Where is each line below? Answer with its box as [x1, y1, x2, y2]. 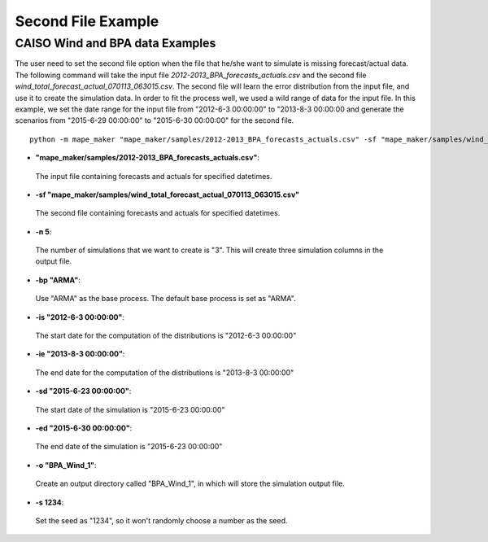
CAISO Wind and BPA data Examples [15, 36, 216, 50]
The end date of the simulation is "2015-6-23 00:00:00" [35, 442, 223, 452]
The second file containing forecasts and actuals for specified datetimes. [35, 208, 281, 218]
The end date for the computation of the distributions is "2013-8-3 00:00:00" [35, 367, 294, 378]
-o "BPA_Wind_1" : [35, 460, 97, 470]
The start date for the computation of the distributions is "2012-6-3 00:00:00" [35, 330, 297, 341]
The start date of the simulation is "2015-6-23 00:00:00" [35, 404, 225, 414]
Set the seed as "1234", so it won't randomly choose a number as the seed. [35, 515, 288, 525]
